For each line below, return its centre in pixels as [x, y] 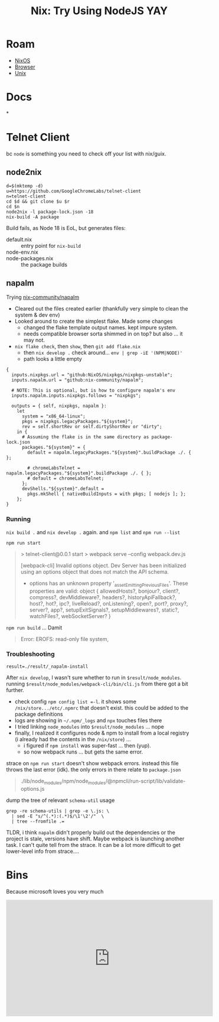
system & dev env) [37, 315]
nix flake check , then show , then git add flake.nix [77, 347]
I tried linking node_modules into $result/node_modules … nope [89, 726]
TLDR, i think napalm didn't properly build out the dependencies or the [91, 832]
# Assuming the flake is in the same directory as [85, 437]
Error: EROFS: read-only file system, [65, 639]
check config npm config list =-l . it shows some [76, 701]
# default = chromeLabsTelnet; [66, 478]
